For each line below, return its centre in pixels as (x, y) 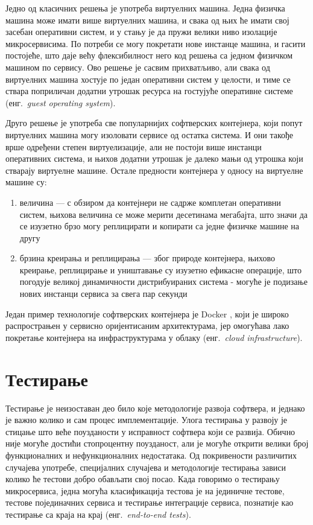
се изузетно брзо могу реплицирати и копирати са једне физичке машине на (160, 226)
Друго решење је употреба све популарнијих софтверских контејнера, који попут (154, 123)
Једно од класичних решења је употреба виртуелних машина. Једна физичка (145, 8)
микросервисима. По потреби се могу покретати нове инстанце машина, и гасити (156, 43)
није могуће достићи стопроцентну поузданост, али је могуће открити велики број (157, 443)
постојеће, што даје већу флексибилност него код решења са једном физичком (149, 55)
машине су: (26, 182)
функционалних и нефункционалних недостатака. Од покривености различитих (151, 455)
